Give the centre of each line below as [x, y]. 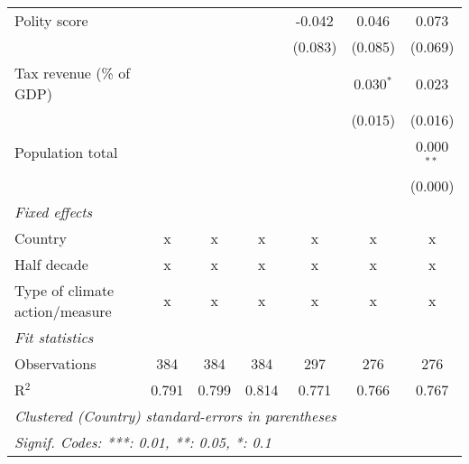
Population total [66, 153]
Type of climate [64, 290]
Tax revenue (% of [73, 73]
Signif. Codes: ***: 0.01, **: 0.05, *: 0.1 [143, 441]
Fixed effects [54, 211]
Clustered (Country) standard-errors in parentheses [175, 415]
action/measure [63, 311]
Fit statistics [54, 337]
